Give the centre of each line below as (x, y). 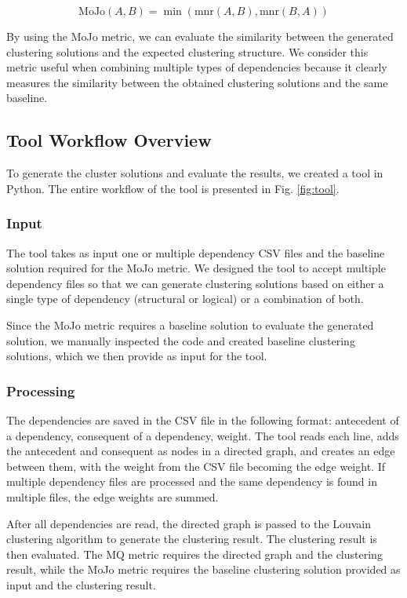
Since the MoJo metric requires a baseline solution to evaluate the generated (190, 325)
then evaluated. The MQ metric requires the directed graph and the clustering (194, 554)
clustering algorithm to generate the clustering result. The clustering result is (192, 539)
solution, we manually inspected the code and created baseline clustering (181, 340)
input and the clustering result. (81, 584)
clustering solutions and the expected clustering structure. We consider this (187, 51)
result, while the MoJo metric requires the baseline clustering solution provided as (203, 569)
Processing (41, 390)
